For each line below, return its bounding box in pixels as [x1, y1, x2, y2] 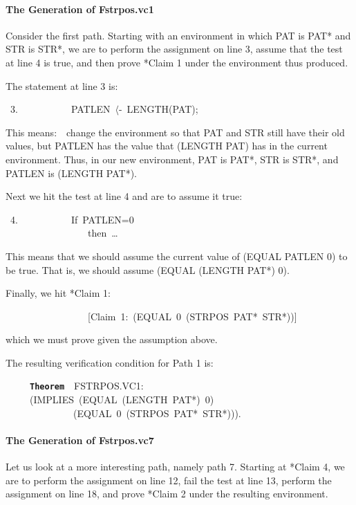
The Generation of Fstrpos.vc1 [6, 1, 154, 16]
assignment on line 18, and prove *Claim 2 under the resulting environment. [6, 486, 328, 501]
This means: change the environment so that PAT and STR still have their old [6, 125, 345, 139]
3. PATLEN [10, 102, 111, 116]
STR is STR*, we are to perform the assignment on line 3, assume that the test [6, 42, 343, 56]
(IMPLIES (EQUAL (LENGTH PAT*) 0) [29, 392, 214, 407]
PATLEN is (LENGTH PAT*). [6, 165, 137, 180]
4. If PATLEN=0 [10, 212, 134, 226]
